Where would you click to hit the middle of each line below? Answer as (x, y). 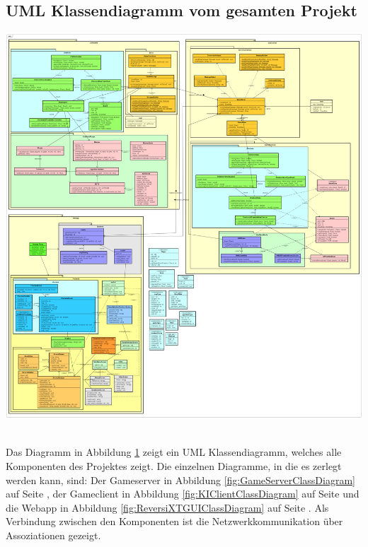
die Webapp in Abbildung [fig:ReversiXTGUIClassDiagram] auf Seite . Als (167, 507)
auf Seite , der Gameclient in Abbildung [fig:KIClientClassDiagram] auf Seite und (183, 494)
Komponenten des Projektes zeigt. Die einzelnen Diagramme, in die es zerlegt (174, 465)
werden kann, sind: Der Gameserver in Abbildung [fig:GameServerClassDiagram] (180, 480)
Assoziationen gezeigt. (53, 535)
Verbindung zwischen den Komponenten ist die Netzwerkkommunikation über (174, 521)
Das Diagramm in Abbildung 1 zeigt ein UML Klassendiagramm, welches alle (174, 452)
